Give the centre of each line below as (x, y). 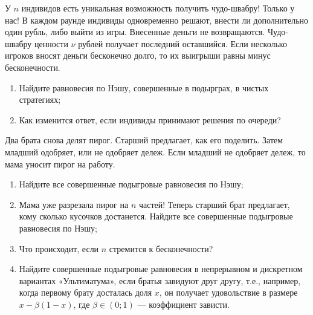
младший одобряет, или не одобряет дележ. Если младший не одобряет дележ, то (155, 151)
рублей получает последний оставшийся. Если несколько (182, 43)
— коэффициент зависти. (183, 304)
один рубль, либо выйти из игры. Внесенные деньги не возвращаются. (135, 32)
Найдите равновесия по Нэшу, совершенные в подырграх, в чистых (144, 87)
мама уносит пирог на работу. (60, 164)
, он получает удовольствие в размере (228, 292)
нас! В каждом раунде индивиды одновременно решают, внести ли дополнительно (157, 20)
